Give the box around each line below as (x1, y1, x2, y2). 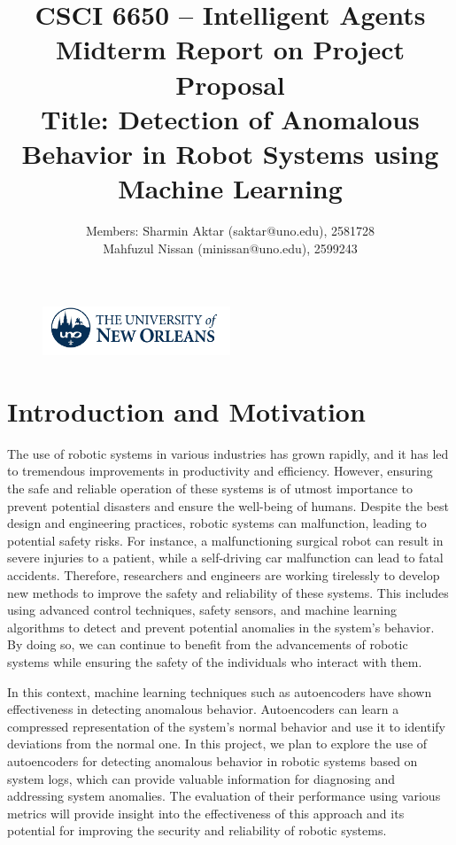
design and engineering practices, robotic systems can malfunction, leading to (7, 514, 427, 532)
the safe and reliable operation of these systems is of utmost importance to (7, 479, 413, 498)
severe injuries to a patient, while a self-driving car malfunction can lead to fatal (7, 548, 444, 567)
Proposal (175, 66, 285, 102)
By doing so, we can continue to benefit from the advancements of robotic (7, 635, 408, 654)
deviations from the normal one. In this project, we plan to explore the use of (7, 734, 428, 753)
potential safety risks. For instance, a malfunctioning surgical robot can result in (7, 531, 444, 549)
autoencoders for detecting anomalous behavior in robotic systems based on (7, 751, 418, 770)
